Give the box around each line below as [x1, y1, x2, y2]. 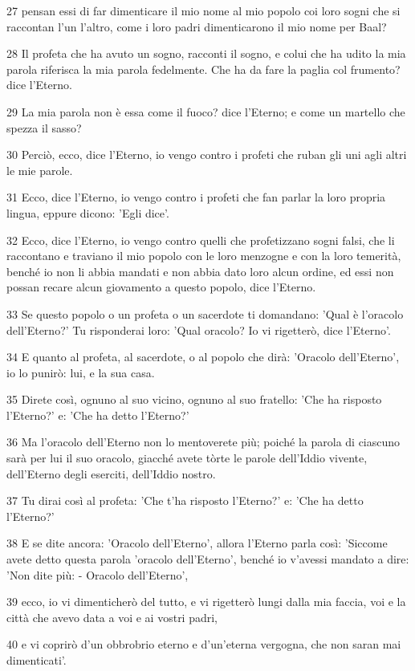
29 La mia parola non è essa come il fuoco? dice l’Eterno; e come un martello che [6, 103, 405, 120]
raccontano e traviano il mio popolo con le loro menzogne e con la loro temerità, [6, 247, 401, 264]
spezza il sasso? [6, 119, 82, 136]
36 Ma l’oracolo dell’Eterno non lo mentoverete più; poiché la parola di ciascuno [6, 433, 401, 450]
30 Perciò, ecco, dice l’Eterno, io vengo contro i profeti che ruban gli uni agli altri [6, 146, 407, 163]
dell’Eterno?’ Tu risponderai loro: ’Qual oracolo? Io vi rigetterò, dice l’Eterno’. [6, 321, 391, 338]
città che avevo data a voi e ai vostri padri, [6, 608, 218, 625]
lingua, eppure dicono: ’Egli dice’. [6, 204, 169, 221]
